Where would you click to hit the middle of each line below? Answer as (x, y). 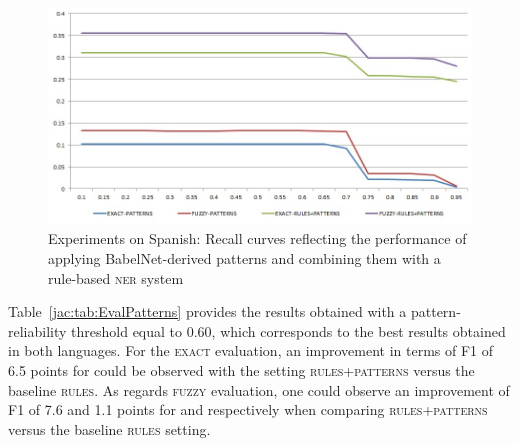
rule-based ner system (116, 277)
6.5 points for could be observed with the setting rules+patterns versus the (241, 369)
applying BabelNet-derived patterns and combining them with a (244, 257)
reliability (37, 330)
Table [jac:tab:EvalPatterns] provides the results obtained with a (207, 311)
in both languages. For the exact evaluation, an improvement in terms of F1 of (251, 350)
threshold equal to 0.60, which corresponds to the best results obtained (288, 330)
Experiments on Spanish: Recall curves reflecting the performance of (257, 238)
